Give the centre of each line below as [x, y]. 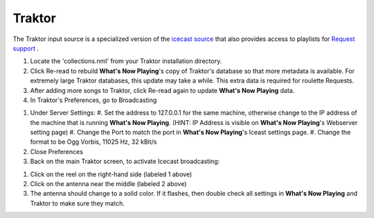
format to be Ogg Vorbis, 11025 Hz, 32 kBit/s [93, 142]
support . [26, 48]
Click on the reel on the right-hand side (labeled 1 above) [111, 174]
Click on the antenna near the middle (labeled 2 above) [108, 184]
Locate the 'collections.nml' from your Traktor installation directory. [126, 61]
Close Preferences [56, 151]
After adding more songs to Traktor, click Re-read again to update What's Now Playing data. [162, 90]
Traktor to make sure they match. [77, 203]
